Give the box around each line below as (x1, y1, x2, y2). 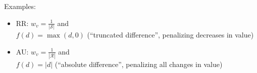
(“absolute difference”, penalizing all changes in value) (55, 58, 223, 69)
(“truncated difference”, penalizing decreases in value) (87, 29, 254, 39)
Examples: (4, 1, 36, 11)
